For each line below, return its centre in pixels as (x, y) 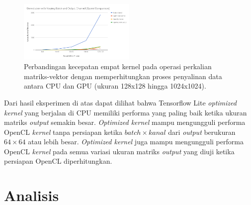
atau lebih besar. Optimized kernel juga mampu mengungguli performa (136, 142)
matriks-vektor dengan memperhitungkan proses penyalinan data (123, 76)
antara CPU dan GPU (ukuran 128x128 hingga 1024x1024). (115, 86)
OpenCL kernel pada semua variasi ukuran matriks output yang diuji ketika (119, 151)
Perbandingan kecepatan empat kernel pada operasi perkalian (118, 66)
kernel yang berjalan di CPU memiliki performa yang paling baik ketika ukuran (125, 112)
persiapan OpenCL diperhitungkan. (58, 161)
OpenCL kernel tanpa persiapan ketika (63, 132)
